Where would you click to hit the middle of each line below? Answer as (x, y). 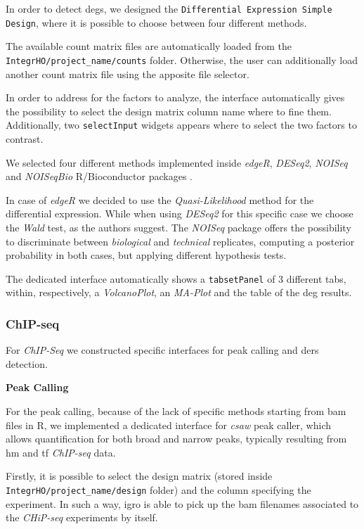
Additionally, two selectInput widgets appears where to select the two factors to (181, 125)
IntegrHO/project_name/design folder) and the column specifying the (158, 489)
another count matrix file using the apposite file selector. (128, 74)
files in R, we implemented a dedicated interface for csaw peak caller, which (168, 425)
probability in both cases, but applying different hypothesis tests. (146, 255)
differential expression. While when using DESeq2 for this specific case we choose (180, 213)
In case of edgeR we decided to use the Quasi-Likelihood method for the (160, 199)
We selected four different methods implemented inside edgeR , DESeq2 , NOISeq (177, 162)
